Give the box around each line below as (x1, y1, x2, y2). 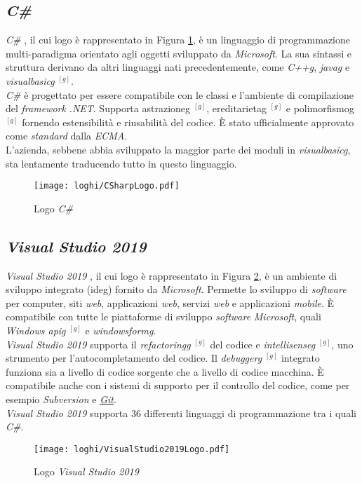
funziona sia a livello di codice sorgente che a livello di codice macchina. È (6, 364, 324, 379)
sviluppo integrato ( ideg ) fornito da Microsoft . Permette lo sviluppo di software (6, 282, 347, 297)
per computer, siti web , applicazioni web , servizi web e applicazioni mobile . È (6, 295, 335, 310)
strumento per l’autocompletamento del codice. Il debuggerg (6, 351, 262, 365)
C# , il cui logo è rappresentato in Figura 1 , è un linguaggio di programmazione (6, 32, 350, 47)
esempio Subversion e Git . (6, 391, 116, 406)
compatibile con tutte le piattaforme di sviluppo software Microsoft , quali (6, 309, 321, 324)
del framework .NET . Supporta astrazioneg (6, 101, 191, 116)
